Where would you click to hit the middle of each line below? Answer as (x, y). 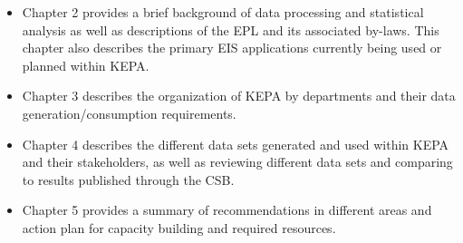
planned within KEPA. (86, 65)
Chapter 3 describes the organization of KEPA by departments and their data (239, 96)
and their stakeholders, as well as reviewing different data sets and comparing (237, 162)
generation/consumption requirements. (129, 113)
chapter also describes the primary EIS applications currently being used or (232, 48)
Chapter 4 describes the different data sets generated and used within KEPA (236, 144)
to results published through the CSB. (128, 179)
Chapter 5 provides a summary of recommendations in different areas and (227, 210)
